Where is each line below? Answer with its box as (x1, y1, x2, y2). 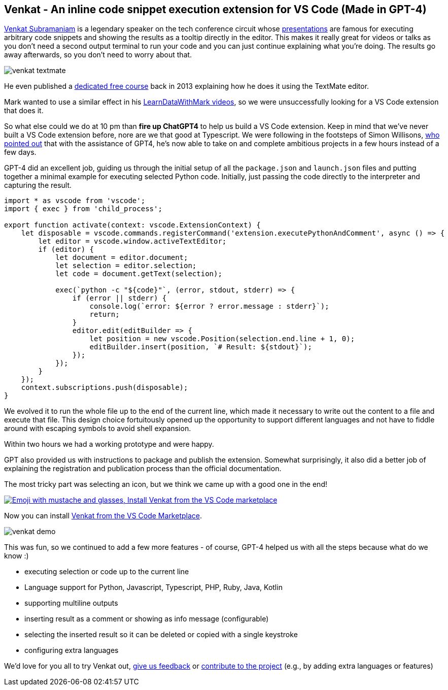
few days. (4, 148, 37, 157)
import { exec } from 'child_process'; (4, 205, 162, 213)
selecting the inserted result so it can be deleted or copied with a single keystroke (24, 630, 298, 639)
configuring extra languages (24, 646, 119, 655)
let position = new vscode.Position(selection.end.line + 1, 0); (89, 335, 355, 343)
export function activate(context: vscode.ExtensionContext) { (4, 221, 261, 229)
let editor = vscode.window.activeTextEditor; (38, 237, 227, 246)
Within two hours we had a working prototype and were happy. (4, 440, 214, 449)
